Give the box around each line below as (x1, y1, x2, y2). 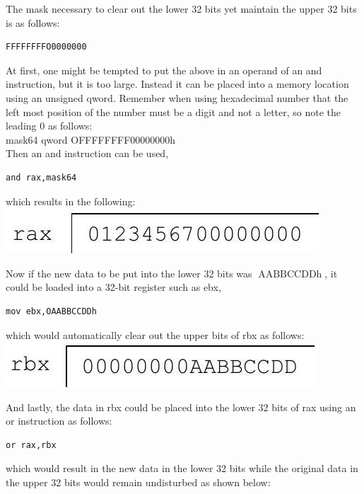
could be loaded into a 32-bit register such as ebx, (6, 280, 221, 294)
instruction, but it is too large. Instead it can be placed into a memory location (6, 76, 349, 91)
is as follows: (6, 15, 60, 30)
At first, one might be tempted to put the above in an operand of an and (6, 62, 322, 77)
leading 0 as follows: (6, 118, 93, 133)
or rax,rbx (6, 440, 57, 450)
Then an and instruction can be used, (6, 146, 169, 161)
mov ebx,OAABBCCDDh (6, 306, 97, 316)
